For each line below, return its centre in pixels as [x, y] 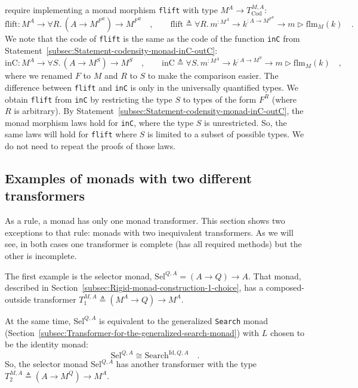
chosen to [287, 332]
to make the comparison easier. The [213, 76]
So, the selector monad [47, 364]
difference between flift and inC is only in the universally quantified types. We [152, 87]
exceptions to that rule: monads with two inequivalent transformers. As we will [149, 232]
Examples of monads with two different [129, 178]
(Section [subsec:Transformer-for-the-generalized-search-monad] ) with [132, 332]
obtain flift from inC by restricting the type [89, 99]
